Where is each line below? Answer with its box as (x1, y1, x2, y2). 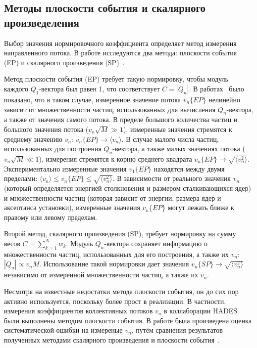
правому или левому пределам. (4, 212, 97, 222)
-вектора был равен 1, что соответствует (39, 83, 160, 93)
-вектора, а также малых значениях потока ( (112, 143, 245, 154)
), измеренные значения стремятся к (123, 124, 232, 134)
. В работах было (189, 83, 244, 93)
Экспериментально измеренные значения (4, 163, 127, 174)
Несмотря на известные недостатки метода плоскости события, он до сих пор (4, 286, 239, 296)
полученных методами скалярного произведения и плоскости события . (4, 334, 220, 345)
